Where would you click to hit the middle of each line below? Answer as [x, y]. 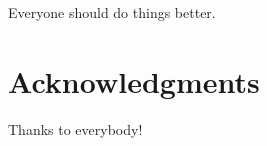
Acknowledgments [134, 80]
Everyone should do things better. [112, 12]
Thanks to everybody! [75, 128]
